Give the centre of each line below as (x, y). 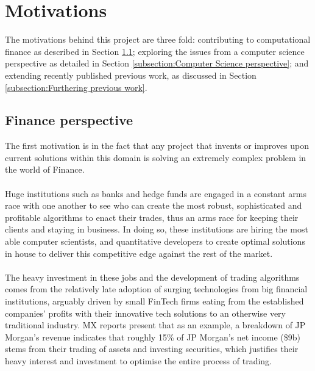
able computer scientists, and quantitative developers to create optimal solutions (155, 241)
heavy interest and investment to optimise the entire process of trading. (139, 360)
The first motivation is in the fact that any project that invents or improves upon (157, 146)
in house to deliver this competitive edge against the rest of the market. (139, 253)
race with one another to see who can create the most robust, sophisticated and (154, 205)
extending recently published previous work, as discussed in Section (131, 75)
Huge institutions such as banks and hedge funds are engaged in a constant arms (156, 193)
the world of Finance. (45, 169)
